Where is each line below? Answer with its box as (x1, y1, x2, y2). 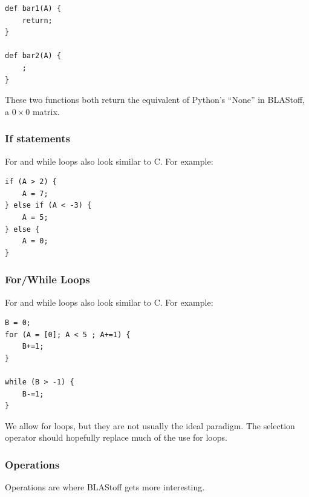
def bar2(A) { (5, 51, 62, 61)
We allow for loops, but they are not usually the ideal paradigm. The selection (5, 419, 295, 432)
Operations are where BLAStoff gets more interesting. (5, 481, 205, 493)
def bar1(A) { (5, 4, 62, 13)
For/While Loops (5, 272, 90, 287)
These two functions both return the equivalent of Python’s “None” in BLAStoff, (5, 93, 305, 106)
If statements (5, 131, 70, 146)
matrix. (32, 105, 60, 117)
